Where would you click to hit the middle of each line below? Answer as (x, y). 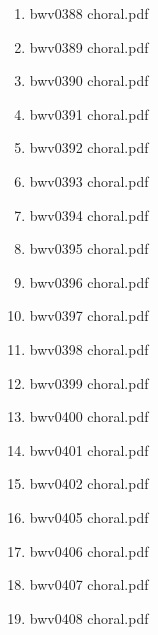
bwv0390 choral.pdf (89, 80)
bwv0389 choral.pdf (89, 46)
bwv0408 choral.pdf (89, 617)
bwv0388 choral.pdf (89, 13)
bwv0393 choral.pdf (89, 180)
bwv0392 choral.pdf (89, 147)
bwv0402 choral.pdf (89, 483)
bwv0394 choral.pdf (89, 214)
